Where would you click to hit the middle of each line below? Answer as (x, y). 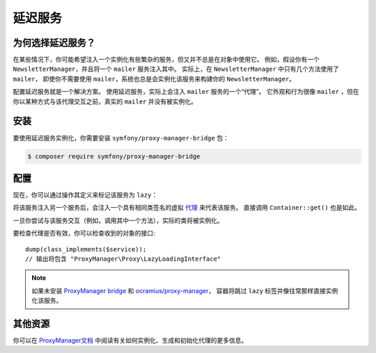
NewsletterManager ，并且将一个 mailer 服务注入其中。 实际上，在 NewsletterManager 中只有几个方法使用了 (176, 69)
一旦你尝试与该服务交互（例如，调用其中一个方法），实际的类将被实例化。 (118, 220)
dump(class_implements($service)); (86, 249)
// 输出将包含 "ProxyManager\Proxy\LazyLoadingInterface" (123, 258)
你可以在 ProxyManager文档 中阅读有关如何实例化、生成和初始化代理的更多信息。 (130, 340)
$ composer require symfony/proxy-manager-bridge (114, 156)
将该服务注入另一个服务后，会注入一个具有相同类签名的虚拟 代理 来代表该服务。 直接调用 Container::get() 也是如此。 (187, 208)
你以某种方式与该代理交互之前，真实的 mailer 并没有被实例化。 (105, 101)
